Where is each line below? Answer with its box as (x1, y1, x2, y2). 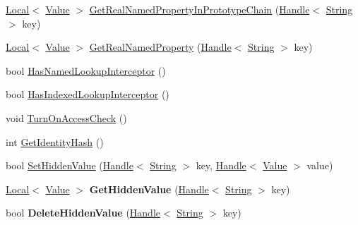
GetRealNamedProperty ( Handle (89, 39, 232, 54)
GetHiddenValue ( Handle (89, 181, 209, 196)
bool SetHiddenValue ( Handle (6, 158, 133, 173)
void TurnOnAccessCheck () (6, 110, 127, 125)
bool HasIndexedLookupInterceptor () (6, 87, 169, 102)
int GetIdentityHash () (6, 134, 104, 149)
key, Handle (196, 158, 246, 173)
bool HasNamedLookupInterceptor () (6, 63, 166, 78)
